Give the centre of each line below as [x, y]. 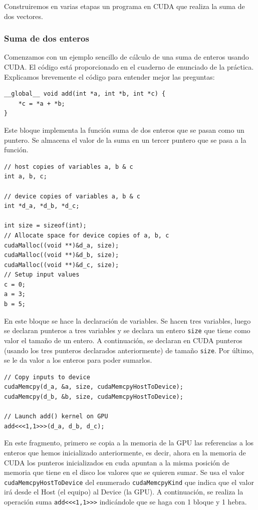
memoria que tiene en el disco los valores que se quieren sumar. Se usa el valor [124, 472]
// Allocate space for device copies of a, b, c [87, 235]
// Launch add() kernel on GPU [56, 417]
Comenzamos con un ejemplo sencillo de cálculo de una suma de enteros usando [126, 57]
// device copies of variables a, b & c [72, 196]
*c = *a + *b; [42, 103]
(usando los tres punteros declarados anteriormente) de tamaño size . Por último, [129, 350]
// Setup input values [42, 275]
